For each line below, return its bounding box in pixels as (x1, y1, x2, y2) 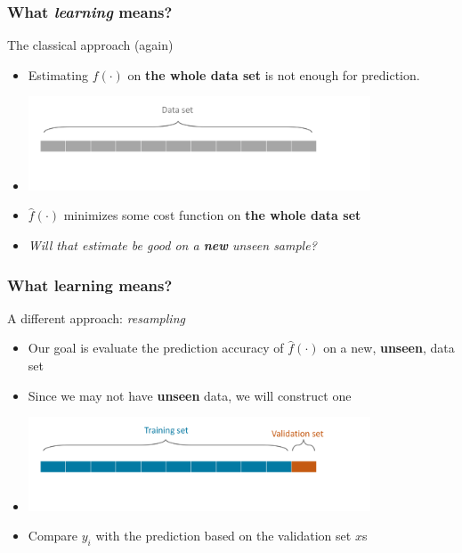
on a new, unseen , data (323, 338, 455, 357)
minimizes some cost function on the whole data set (63, 206, 361, 224)
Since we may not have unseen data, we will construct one (28, 386, 352, 404)
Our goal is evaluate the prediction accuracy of (28, 338, 284, 357)
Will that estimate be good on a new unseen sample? (28, 236, 317, 254)
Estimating (28, 65, 88, 84)
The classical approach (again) (7, 36, 174, 54)
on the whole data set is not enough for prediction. (127, 65, 420, 84)
